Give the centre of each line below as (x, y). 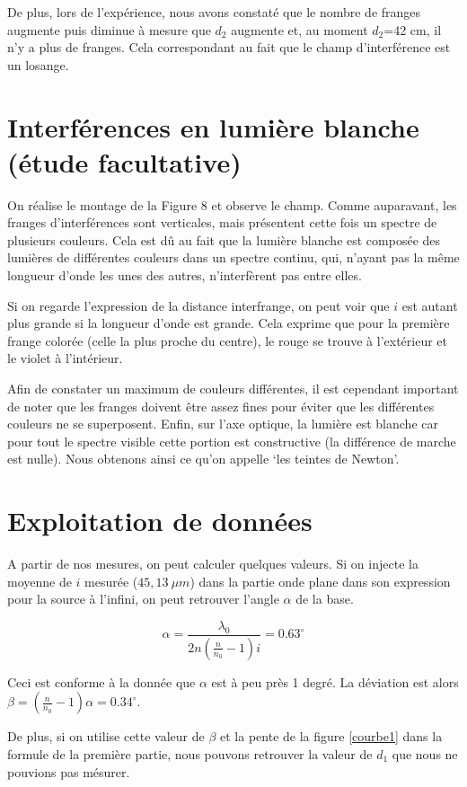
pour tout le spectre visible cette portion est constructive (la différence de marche (232, 441)
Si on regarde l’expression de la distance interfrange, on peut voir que (198, 305)
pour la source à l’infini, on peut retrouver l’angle (143, 599)
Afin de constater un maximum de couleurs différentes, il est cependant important (233, 389)
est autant (430, 305)
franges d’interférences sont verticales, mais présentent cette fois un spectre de (222, 222)
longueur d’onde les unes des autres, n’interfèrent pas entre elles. (185, 275)
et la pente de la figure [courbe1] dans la (331, 736)
